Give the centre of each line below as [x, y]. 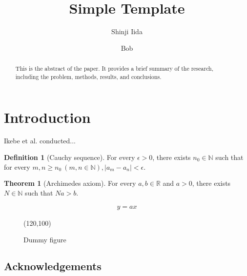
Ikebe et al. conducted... [40, 141]
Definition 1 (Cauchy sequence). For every [70, 157]
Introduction [47, 117]
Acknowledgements [53, 266]
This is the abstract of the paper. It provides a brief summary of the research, [114, 69]
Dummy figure [45, 239]
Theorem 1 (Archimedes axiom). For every [70, 183]
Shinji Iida [127, 31]
